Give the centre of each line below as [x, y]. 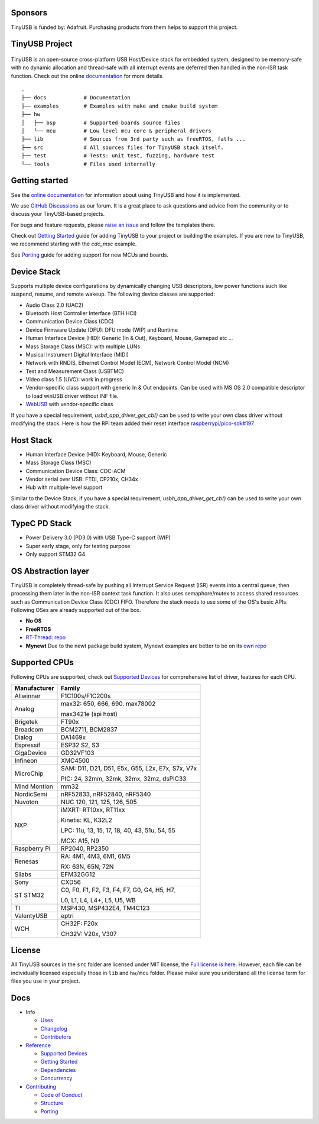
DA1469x [73, 737]
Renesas [26, 861]
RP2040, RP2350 [85, 848]
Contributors [56, 1037]
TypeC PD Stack [41, 524]
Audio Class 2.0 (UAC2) [55, 305]
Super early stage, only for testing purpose [78, 546]
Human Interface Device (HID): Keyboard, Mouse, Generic [96, 454]
